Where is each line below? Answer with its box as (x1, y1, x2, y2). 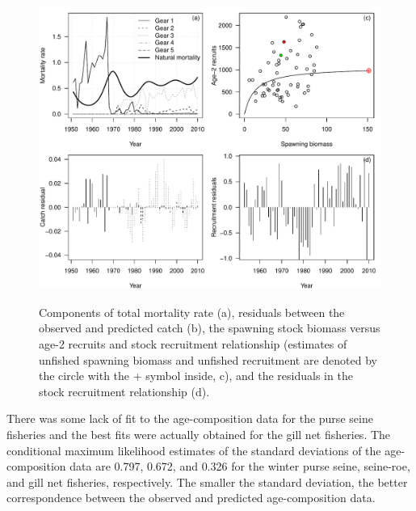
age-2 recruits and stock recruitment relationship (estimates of (39, 336, 347, 353)
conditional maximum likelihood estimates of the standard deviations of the (6, 441, 381, 458)
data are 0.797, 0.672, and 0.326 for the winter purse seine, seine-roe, (69, 458, 410, 475)
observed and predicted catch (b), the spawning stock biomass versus (39, 319, 380, 336)
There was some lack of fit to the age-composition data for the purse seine (6, 410, 373, 427)
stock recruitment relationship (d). (39, 382, 210, 399)
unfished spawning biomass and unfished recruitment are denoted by (39, 351, 377, 368)
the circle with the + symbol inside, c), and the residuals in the (39, 367, 353, 384)
